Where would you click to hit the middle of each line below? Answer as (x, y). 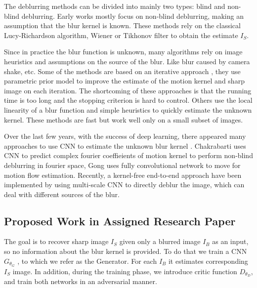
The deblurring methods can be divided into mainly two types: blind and (115, 6)
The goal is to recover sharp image (56, 241)
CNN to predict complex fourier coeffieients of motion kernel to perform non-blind (128, 155)
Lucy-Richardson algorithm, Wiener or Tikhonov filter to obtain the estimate (121, 35)
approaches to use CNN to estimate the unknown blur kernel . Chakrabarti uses (125, 145)
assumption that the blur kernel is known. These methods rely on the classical (122, 25)
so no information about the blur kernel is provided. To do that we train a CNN (126, 251)
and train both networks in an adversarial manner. (81, 281)
